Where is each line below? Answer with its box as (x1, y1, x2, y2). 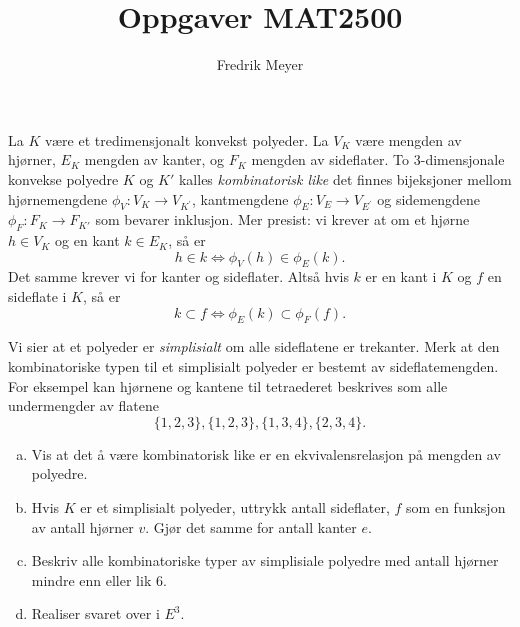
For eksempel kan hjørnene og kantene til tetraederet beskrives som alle (8, 375, 448, 396)
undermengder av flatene (8, 395, 159, 416)
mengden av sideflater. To (251, 149, 410, 170)
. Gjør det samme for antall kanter (145, 516, 357, 537)
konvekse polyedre (8, 168, 119, 189)
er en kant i (365, 266, 437, 287)
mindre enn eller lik (31, 569, 152, 590)
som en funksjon (406, 497, 506, 518)
